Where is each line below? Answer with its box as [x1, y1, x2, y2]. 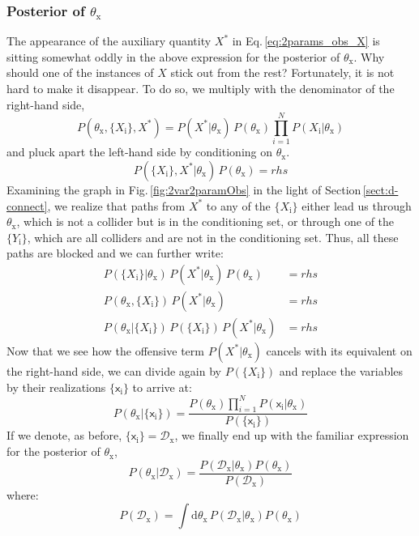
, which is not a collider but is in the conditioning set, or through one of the [16, 213, 395, 230]
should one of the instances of [6, 64, 154, 81]
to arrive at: [132, 378, 192, 395]
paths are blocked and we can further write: [6, 245, 224, 262]
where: [6, 486, 39, 503]
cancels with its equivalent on [266, 342, 413, 359]
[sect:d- [362, 181, 399, 198]
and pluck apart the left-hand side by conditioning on [6, 143, 273, 160]
